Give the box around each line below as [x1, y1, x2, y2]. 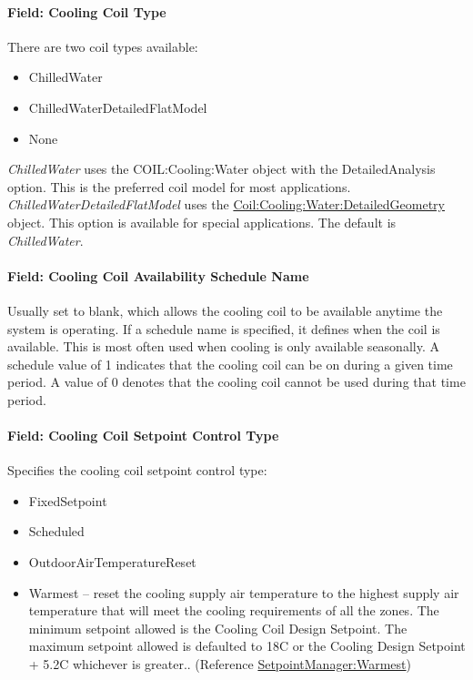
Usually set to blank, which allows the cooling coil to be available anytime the [7, 300, 443, 320]
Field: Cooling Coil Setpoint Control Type [7, 426, 279, 445]
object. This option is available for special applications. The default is [7, 212, 397, 231]
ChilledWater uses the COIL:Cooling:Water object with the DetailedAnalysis [7, 159, 436, 178]
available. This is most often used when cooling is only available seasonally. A [7, 337, 439, 356]
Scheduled [28, 522, 85, 541]
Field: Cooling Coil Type [7, 2, 166, 21]
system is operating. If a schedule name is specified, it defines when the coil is [7, 319, 440, 338]
